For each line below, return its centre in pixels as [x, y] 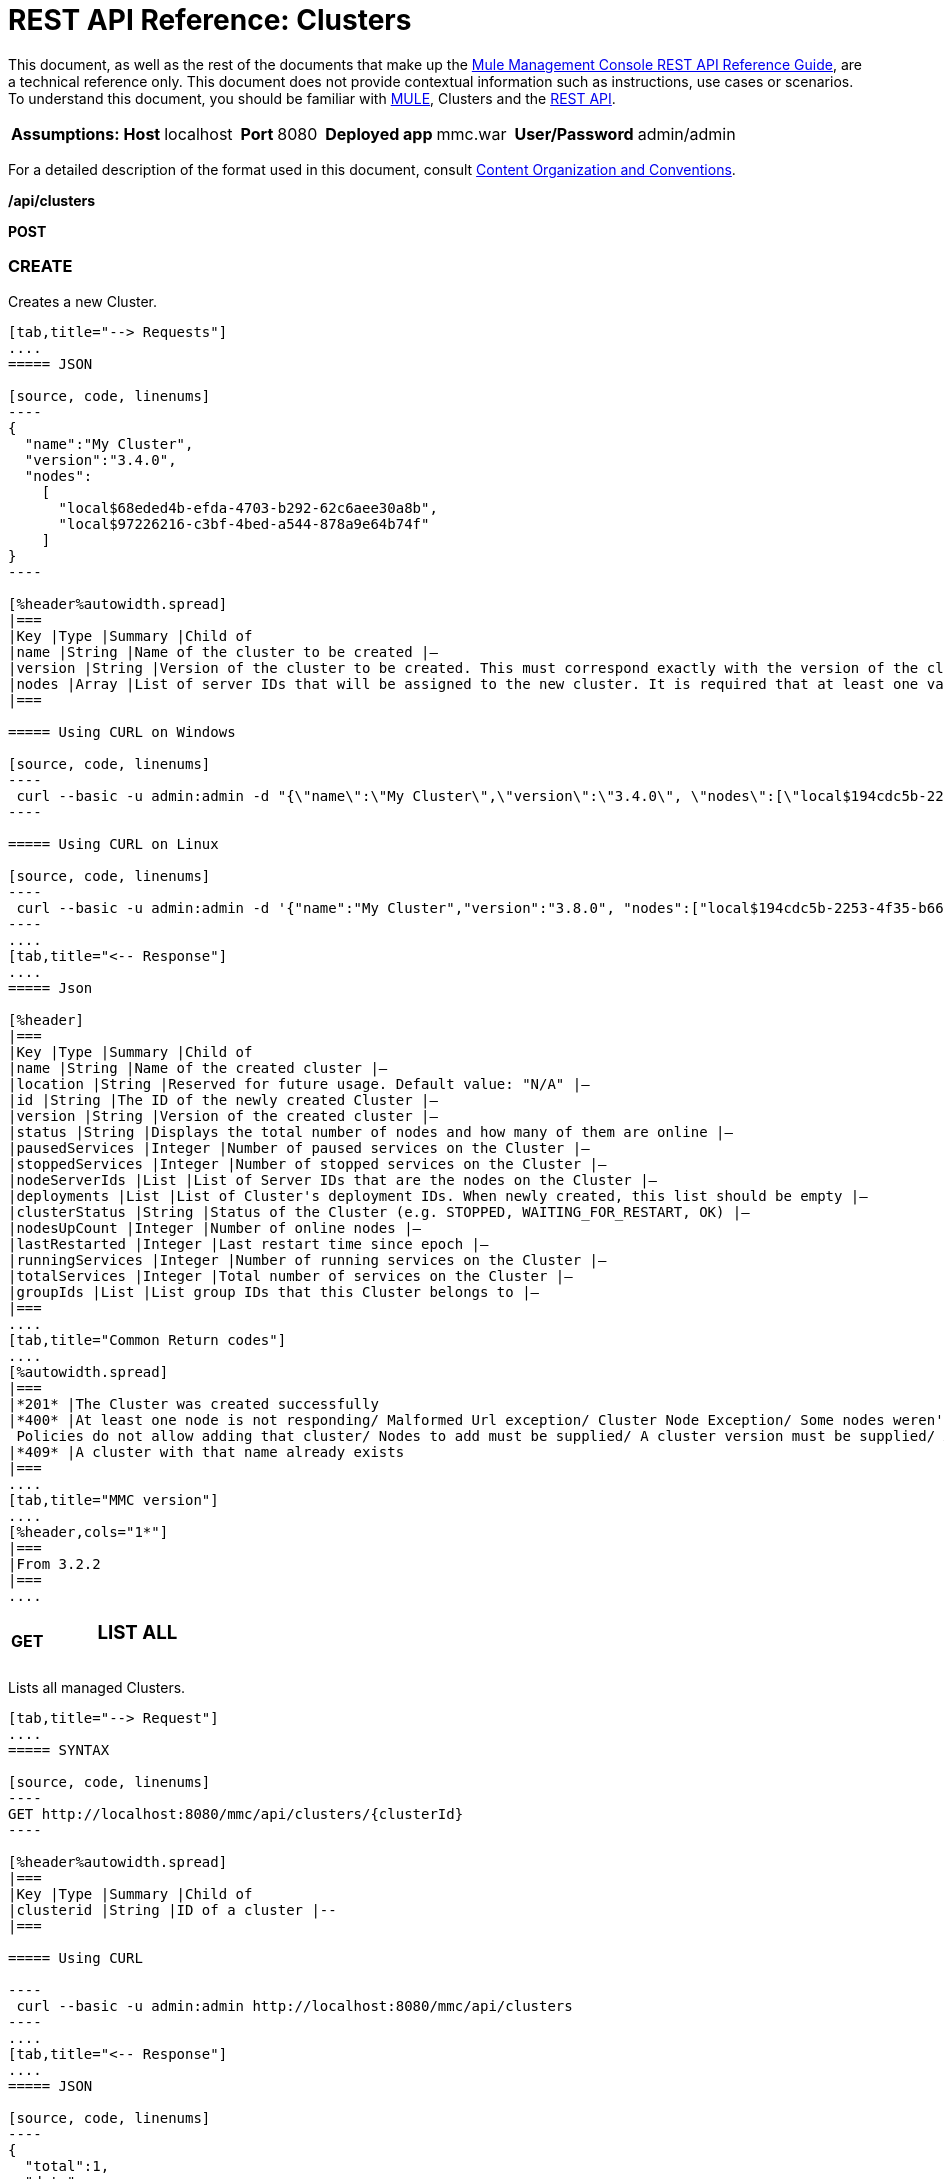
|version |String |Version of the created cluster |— [223, 1115]
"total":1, [67, 2166]
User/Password [574, 133]
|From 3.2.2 [54, 1563]
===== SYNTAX [59, 1750]
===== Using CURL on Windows [122, 731]
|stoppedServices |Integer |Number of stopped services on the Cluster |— [307, 1163]
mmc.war [471, 133]
